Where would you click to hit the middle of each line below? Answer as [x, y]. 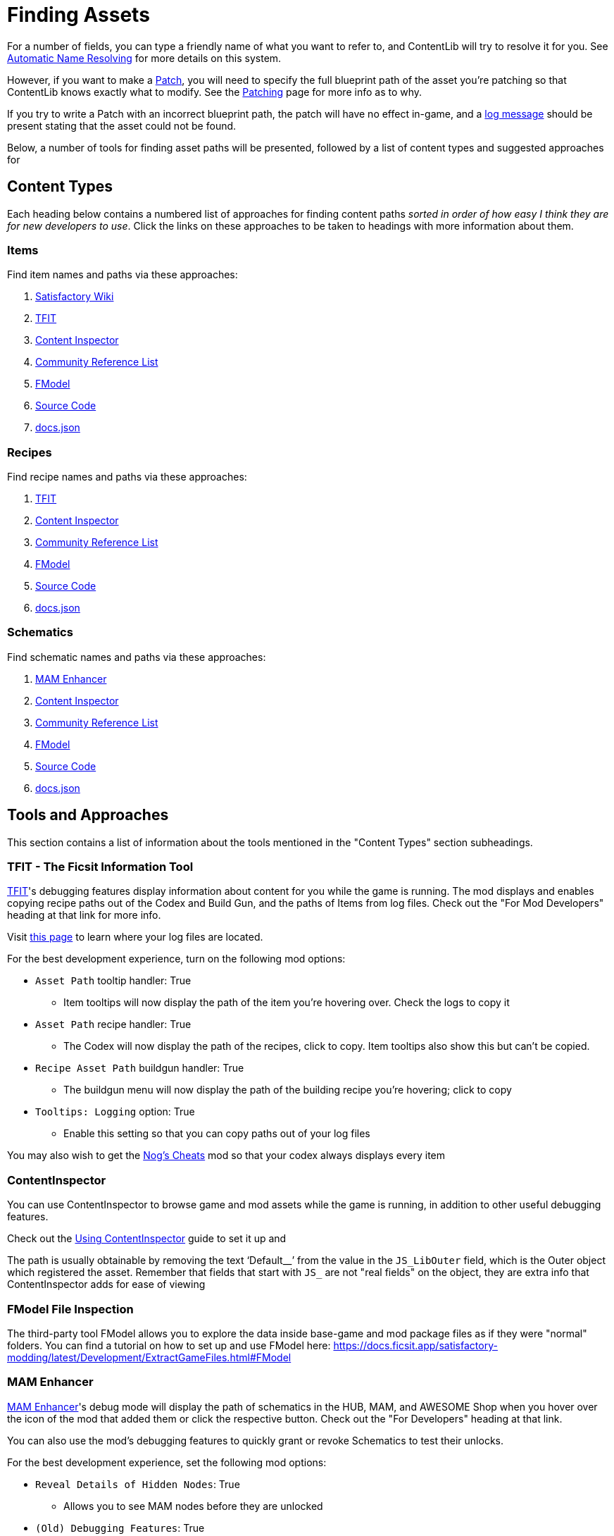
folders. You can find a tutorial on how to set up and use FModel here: [169, 1345]
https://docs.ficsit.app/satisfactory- [415, 1345]
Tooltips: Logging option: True [115, 1112]
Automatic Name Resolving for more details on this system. [144, 58]
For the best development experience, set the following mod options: [167, 1462]
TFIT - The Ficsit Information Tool [100, 867]
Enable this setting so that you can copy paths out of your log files [217, 1134]
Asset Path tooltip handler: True [113, 981]
